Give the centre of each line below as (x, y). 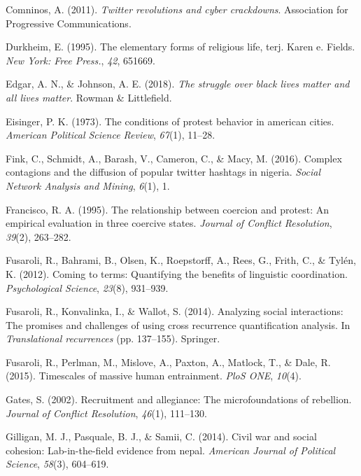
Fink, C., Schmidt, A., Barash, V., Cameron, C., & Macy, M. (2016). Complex (174, 158)
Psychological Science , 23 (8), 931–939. (87, 287)
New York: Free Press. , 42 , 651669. (80, 60)
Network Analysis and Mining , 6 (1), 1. (88, 185)
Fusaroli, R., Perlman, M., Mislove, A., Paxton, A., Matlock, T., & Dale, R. (168, 362)
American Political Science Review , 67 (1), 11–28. (111, 135)
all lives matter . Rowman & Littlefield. (89, 97)
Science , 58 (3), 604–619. (57, 464)
